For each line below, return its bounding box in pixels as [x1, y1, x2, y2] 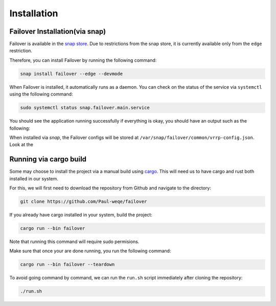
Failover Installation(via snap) [9, 27, 106, 36]
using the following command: [9, 91, 74, 97]
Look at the [9, 142, 33, 148]
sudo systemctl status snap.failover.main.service [20, 105, 150, 111]
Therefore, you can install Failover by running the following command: [9, 57, 157, 63]
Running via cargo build [9, 155, 87, 163]
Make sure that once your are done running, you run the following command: [9, 248, 171, 254]
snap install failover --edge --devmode [20, 70, 123, 77]
